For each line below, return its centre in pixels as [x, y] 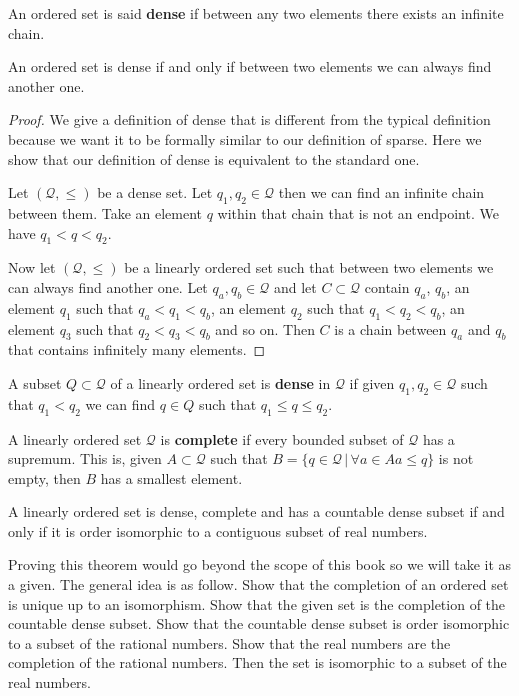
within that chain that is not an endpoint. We [358, 212]
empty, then [44, 477]
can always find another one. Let [108, 286]
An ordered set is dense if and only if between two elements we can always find [250, 66]
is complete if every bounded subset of [282, 438]
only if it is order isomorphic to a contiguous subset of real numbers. [218, 530]
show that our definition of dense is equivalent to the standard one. [214, 158]
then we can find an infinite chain [381, 192]
